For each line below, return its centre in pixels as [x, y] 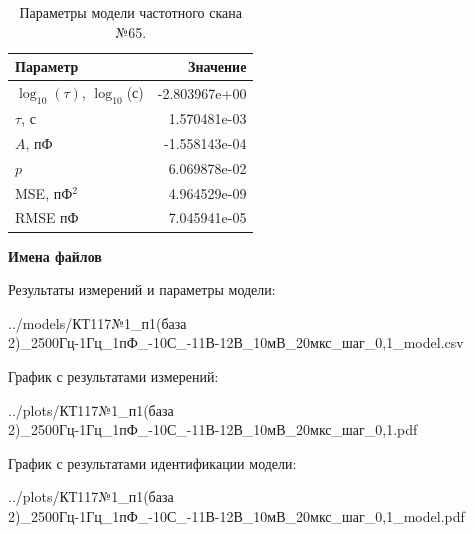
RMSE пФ [47, 217]
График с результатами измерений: [113, 375]
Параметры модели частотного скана [130, 12]
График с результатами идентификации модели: [152, 462]
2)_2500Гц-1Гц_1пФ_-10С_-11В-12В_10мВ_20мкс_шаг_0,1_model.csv [236, 342]
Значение [217, 66]
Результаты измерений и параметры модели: [142, 289]
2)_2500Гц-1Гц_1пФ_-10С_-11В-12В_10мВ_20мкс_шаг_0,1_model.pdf [236, 515]
